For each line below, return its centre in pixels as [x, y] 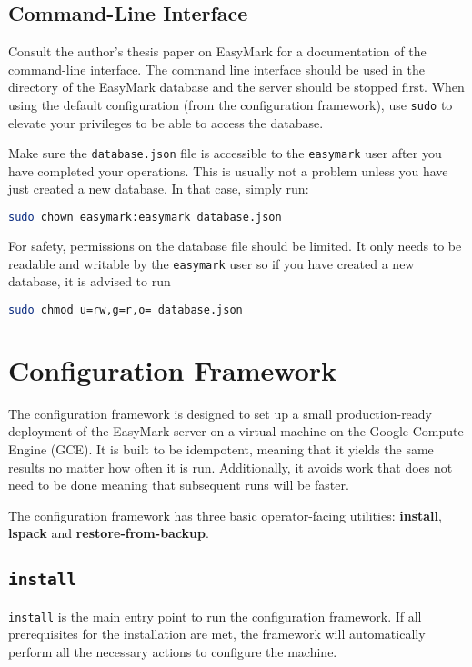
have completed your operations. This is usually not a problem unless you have [228, 170]
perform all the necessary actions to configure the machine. [173, 651]
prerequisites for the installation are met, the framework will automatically [217, 634]
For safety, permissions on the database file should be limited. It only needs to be [235, 245]
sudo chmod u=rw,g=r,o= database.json [126, 309]
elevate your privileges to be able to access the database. [166, 122]
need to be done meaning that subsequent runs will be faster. [179, 485]
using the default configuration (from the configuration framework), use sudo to [231, 104]
